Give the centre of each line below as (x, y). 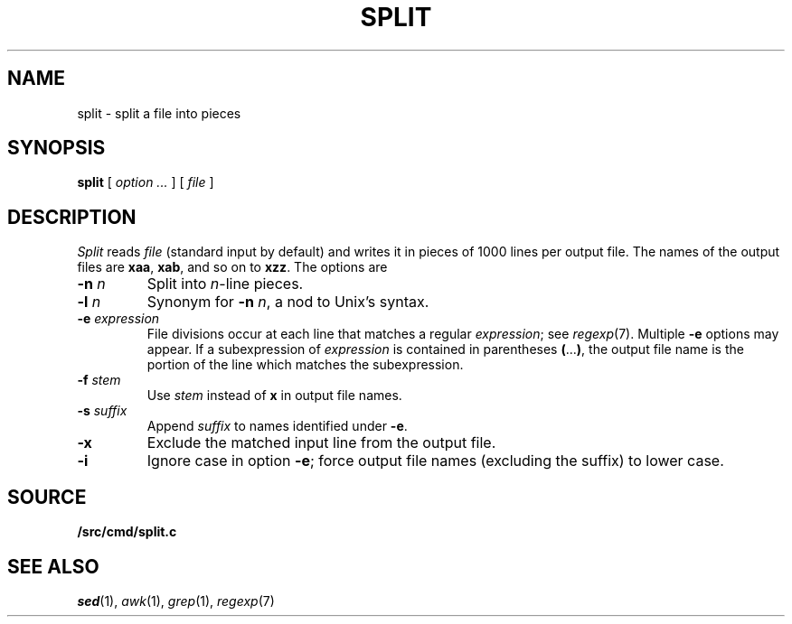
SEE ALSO (53, 566)
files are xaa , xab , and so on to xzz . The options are (232, 267)
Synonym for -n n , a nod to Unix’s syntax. (288, 302)
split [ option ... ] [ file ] (146, 182)
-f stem (99, 380)
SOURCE (47, 497)
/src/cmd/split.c (127, 532)
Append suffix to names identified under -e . (277, 426)
